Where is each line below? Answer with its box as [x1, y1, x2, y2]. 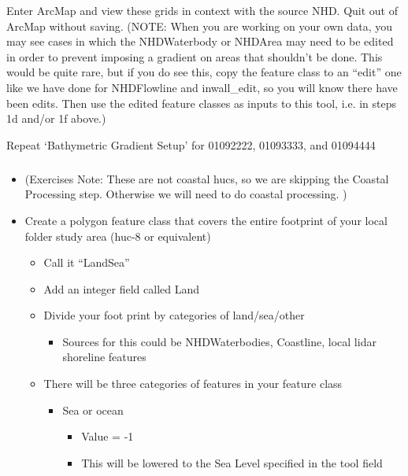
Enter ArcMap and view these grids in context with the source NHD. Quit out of [6, 2, 398, 18]
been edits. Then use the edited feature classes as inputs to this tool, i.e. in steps [6, 94, 397, 111]
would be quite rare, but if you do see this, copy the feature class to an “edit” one [6, 64, 402, 80]
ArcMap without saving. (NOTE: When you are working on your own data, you [6, 17, 393, 34]
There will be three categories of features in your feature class [43, 375, 343, 392]
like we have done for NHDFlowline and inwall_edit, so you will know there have [6, 79, 398, 95]
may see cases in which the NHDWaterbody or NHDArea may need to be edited [6, 33, 394, 50]
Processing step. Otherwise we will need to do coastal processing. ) [24, 186, 347, 202]
